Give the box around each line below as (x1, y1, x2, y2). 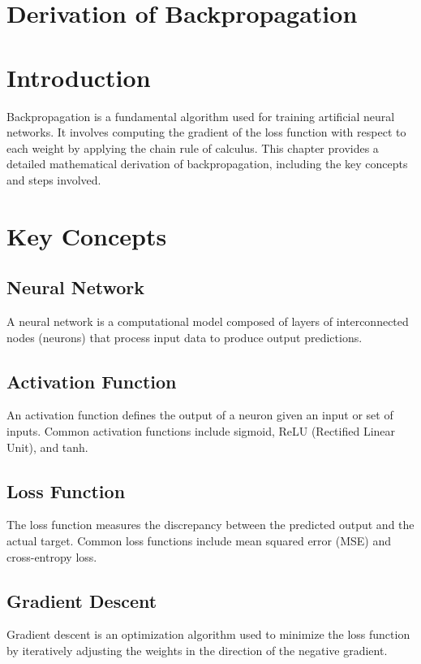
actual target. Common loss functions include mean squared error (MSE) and (6, 532, 391, 549)
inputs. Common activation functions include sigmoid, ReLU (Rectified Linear (6, 423, 396, 440)
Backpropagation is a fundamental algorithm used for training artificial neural (6, 107, 395, 124)
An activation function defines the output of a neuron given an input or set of (6, 406, 393, 423)
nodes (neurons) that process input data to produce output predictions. (6, 328, 363, 345)
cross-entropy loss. (6, 548, 97, 565)
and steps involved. (6, 171, 101, 188)
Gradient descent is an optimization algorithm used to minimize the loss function (6, 626, 410, 643)
